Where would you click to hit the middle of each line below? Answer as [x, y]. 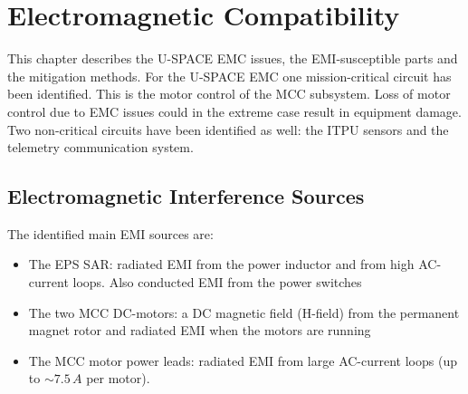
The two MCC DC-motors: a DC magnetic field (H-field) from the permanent [244, 312]
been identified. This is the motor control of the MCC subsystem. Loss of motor [229, 94]
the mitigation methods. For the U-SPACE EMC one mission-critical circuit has [229, 76]
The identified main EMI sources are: [110, 233]
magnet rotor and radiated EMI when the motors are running [200, 330]
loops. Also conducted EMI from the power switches [217, 282]
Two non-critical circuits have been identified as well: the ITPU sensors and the [228, 129]
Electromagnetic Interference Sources [186, 196]
